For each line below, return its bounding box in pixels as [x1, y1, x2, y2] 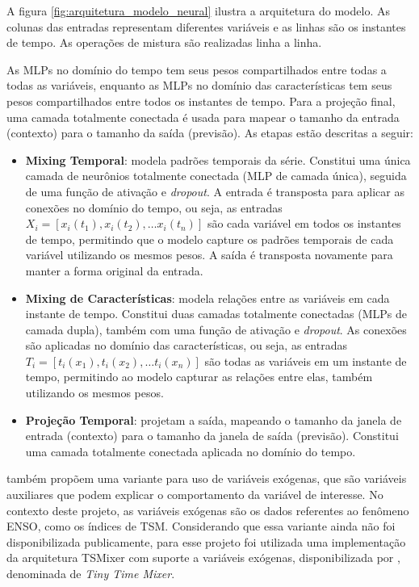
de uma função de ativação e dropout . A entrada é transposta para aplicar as [25, 182, 404, 199]
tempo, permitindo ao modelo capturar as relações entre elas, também [25, 368, 373, 385]
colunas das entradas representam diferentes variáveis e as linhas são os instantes [6, 18, 406, 35]
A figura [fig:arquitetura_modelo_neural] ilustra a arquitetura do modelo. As [6, 2, 390, 19]
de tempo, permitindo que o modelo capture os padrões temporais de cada [25, 230, 394, 247]
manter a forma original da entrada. [25, 262, 203, 279]
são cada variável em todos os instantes [207, 215, 401, 232]
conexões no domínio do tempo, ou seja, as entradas [25, 199, 283, 216]
